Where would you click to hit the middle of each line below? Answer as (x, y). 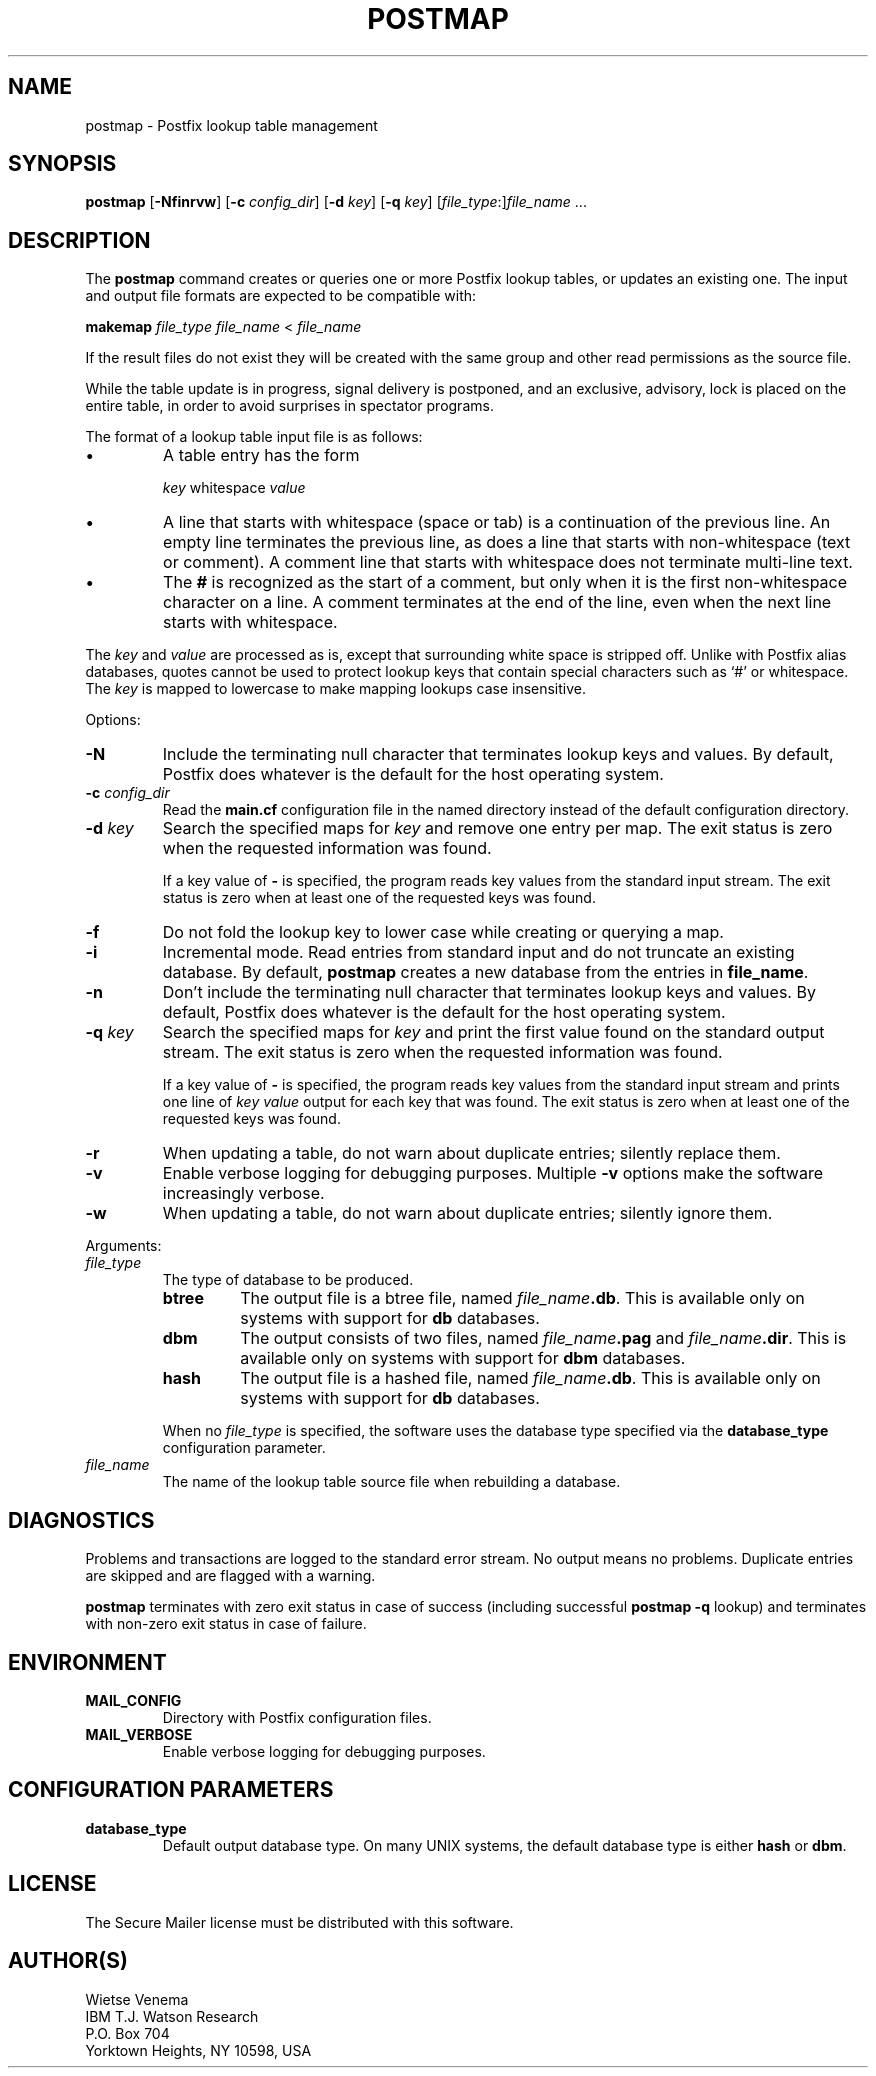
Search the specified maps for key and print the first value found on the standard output (493, 1032)
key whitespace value (234, 488)
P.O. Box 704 (127, 2033)
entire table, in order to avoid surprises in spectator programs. (289, 406)
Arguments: (123, 1246)
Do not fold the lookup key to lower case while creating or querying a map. (443, 932)
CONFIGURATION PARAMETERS (171, 1790)
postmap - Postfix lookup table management (231, 125)
